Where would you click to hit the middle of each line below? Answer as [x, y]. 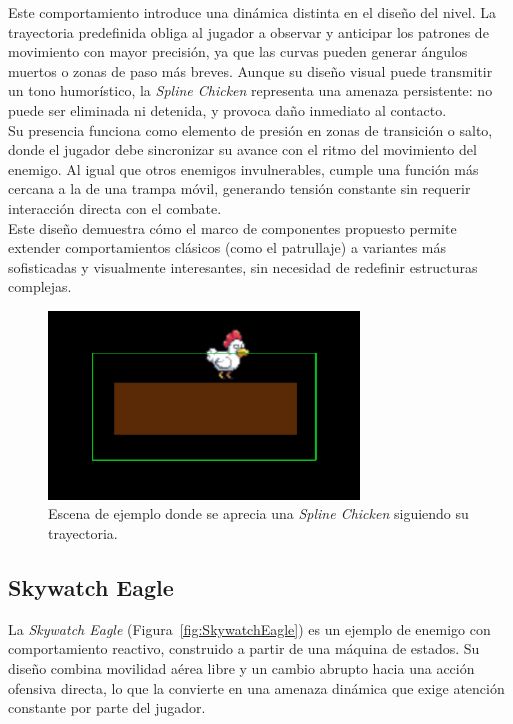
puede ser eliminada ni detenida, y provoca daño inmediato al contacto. [227, 109]
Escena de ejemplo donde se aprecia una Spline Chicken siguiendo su [258, 513]
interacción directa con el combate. [115, 207]
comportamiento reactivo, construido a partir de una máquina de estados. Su [244, 648]
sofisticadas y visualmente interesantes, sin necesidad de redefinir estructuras [243, 266]
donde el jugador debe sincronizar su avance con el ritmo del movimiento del [242, 149]
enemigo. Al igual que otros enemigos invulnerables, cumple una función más [243, 168]
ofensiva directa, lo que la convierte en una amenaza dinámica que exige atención [256, 687]
